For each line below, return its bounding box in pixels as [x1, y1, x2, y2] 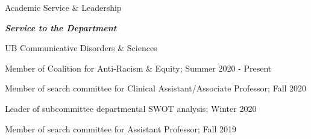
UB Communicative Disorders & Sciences [5, 42, 157, 54]
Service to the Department [5, 21, 117, 34]
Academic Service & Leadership [5, 1, 122, 13]
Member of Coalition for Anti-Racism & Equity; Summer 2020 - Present [5, 61, 272, 74]
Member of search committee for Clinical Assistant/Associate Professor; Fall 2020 [5, 82, 307, 94]
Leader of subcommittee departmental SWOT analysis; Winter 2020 [5, 102, 257, 114]
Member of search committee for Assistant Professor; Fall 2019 [5, 122, 237, 135]
